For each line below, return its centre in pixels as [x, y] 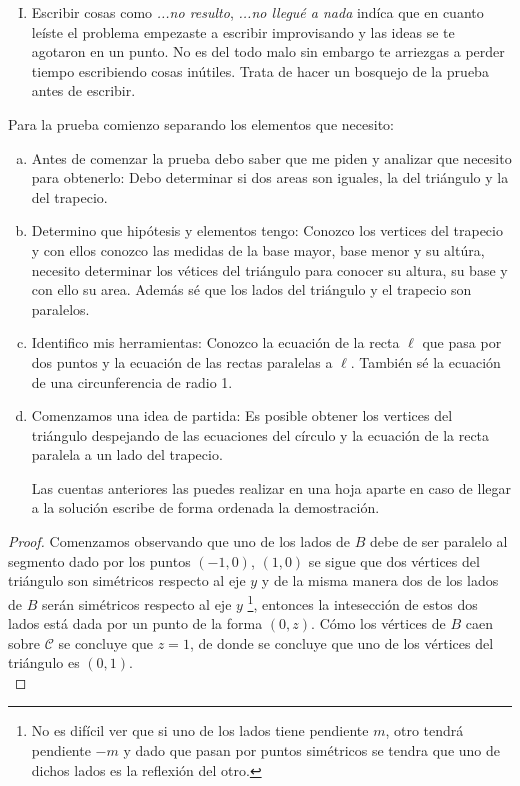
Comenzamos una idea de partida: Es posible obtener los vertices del [242, 415]
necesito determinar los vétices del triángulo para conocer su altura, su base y [269, 269]
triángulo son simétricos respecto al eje [127, 580]
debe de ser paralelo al [439, 541]
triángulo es [44, 662]
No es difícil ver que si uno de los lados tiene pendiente [200, 730]
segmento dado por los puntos [99, 560]
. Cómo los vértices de [378, 623]
